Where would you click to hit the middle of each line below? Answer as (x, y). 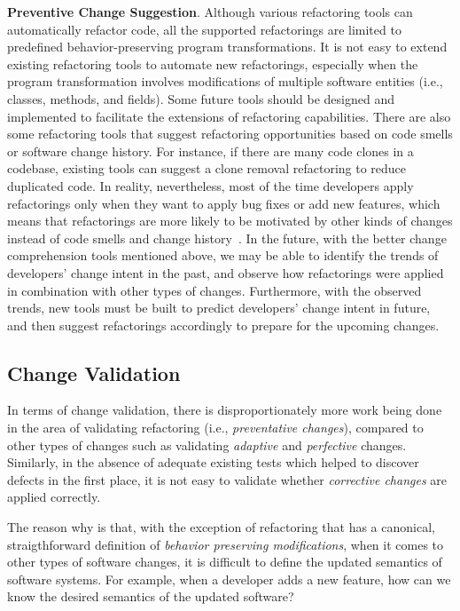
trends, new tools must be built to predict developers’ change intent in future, (219, 308)
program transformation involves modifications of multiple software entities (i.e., (225, 81)
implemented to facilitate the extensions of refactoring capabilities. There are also (229, 116)
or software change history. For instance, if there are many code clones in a (211, 151)
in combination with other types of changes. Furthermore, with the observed (214, 290)
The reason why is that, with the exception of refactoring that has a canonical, (221, 527)
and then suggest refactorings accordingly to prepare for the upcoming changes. (223, 325)
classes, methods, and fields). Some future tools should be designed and (201, 98)
